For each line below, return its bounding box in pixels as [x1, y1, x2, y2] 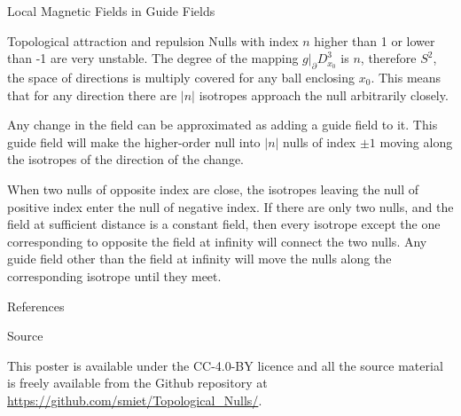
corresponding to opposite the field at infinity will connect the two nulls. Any [7, 232, 427, 250]
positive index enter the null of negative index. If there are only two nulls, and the [7, 197, 454, 216]
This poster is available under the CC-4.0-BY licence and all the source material [7, 356, 443, 374]
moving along [379, 132, 453, 151]
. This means [371, 67, 441, 86]
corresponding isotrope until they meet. [7, 266, 222, 285]
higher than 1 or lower [314, 31, 435, 50]
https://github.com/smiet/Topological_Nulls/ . [7, 390, 262, 409]
